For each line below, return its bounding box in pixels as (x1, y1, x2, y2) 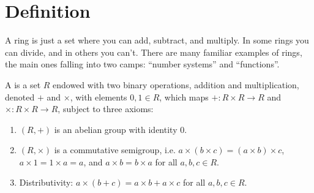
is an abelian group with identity (54, 123, 178, 135)
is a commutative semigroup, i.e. (54, 143, 176, 156)
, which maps (159, 90, 209, 103)
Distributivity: (19, 176, 73, 189)
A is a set (5, 78, 41, 91)
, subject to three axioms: (58, 102, 154, 115)
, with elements (70, 90, 127, 103)
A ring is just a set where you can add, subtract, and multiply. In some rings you (5, 34, 309, 47)
